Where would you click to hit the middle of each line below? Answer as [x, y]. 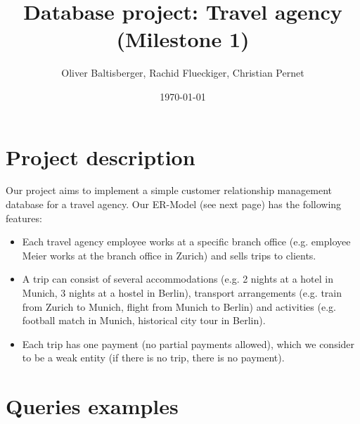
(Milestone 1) [183, 39]
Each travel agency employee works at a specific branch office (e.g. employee [186, 242]
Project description [101, 156]
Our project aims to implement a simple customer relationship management [169, 190]
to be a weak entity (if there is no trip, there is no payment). [153, 358]
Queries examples [92, 406]
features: [24, 218]
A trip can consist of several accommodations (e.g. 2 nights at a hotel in [178, 279]
